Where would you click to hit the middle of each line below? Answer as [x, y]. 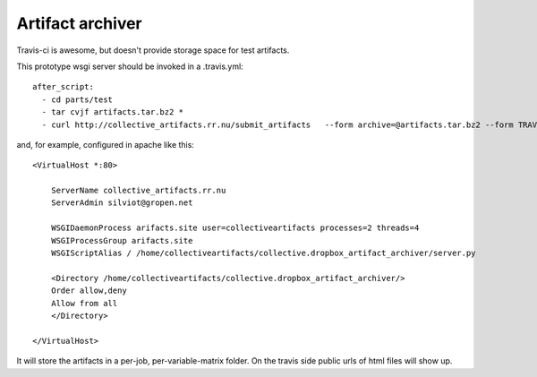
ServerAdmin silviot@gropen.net [122, 203]
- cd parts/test [77, 99]
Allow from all [84, 303]
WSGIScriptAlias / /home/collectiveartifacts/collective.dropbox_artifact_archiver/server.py [263, 253]
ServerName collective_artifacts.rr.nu [138, 191]
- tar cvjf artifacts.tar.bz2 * [112, 112]
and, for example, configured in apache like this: [105, 144]
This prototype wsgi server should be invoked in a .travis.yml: [130, 66]
